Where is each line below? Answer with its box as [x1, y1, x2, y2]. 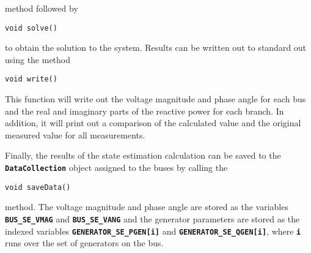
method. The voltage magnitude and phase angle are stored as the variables [5, 200, 288, 213]
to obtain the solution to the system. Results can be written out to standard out [5, 41, 307, 54]
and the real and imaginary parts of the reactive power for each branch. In [5, 104, 284, 117]
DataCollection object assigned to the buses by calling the [5, 161, 228, 174]
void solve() [5, 23, 57, 32]
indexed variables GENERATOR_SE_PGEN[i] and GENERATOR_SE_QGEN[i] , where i [5, 224, 301, 237]
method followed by [5, 2, 78, 14]
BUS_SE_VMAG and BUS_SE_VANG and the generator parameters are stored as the [5, 212, 300, 225]
